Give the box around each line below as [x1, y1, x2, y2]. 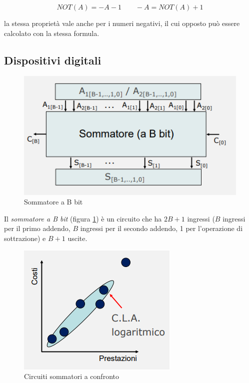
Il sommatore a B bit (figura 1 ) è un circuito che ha [4, 213, 162, 223]
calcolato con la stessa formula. [4, 27, 99, 38]
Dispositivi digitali [4, 52, 101, 67]
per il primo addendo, [4, 223, 70, 233]
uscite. [67, 233, 87, 243]
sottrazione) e [4, 233, 46, 243]
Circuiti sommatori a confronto [24, 371, 119, 381]
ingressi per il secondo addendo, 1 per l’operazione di [80, 223, 243, 233]
